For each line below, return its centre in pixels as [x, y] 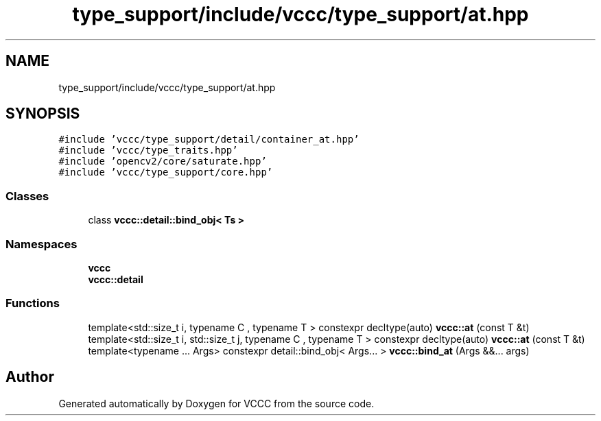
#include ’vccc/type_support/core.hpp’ [166, 172]
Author [30, 377]
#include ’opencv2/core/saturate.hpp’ [163, 161]
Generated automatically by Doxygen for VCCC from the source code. [216, 403]
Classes [27, 196]
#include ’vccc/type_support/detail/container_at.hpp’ [209, 140]
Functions [33, 303]
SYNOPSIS [43, 114]
